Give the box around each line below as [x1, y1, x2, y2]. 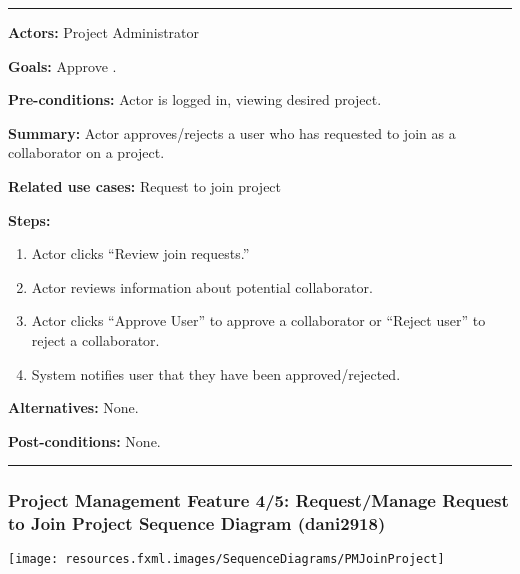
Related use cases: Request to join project [8, 175, 282, 196]
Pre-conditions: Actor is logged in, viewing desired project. [8, 89, 382, 110]
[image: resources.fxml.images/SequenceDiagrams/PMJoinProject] [8, 552, 445, 567]
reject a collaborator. [31, 329, 160, 350]
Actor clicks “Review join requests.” [31, 243, 250, 264]
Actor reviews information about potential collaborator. [31, 276, 373, 297]
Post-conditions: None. [8, 430, 161, 451]
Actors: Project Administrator [8, 22, 200, 42]
